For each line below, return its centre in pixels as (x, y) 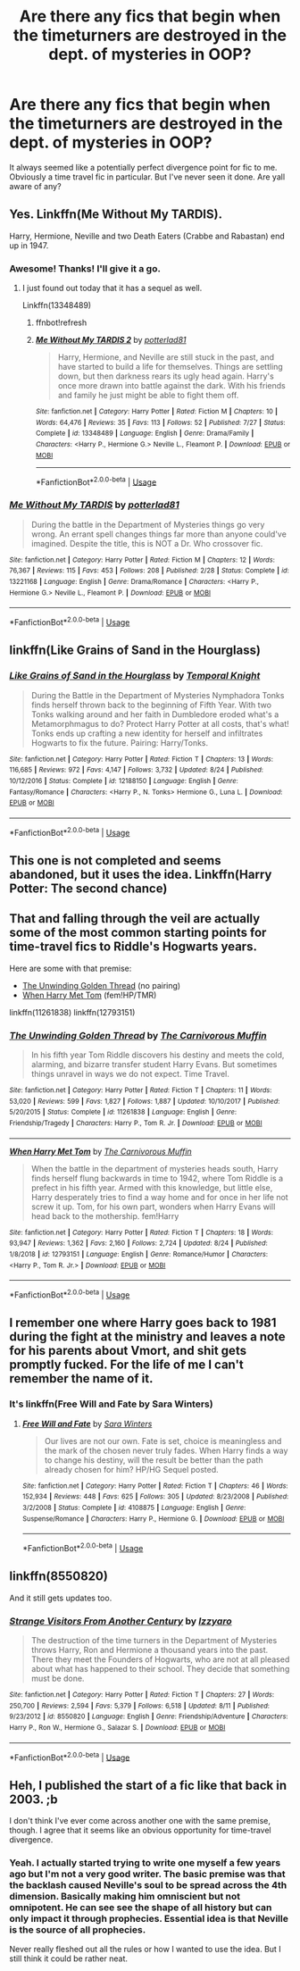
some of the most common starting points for (138, 933)
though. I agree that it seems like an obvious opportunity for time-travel (140, 1830)
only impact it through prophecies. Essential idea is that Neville (149, 1919)
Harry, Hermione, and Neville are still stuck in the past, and (166, 357)
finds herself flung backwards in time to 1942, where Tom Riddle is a (157, 1178)
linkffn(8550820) (59, 1577)
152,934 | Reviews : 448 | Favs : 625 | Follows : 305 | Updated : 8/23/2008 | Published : (155, 1497)
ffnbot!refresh (61, 322)
